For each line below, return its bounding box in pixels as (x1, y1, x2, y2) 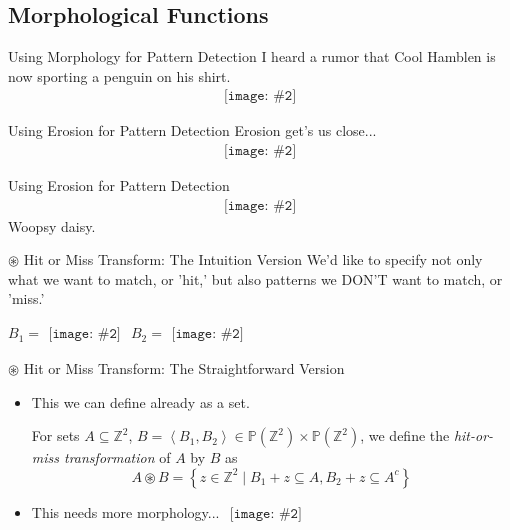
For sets (31, 425, 80, 446)
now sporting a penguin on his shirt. (8, 65, 231, 86)
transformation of (64, 447, 171, 468)
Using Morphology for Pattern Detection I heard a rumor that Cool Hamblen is (8, 46, 496, 67)
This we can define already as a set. (31, 391, 250, 412)
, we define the (360, 425, 450, 446)
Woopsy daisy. (8, 215, 96, 236)
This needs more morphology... (31, 501, 220, 522)
